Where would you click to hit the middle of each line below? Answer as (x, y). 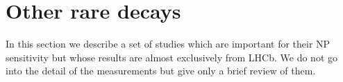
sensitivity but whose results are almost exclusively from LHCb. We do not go (171, 57)
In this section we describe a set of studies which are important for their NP (168, 44)
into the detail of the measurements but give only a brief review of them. (161, 71)
